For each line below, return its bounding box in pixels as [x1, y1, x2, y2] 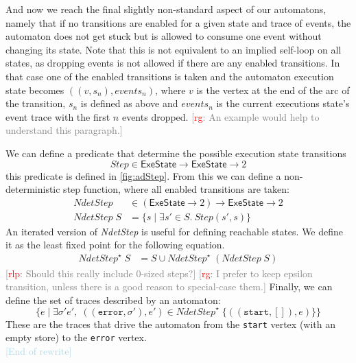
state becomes [5, 82, 64, 97]
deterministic [5, 182, 60, 196]
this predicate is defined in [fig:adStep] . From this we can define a [5, 168, 281, 183]
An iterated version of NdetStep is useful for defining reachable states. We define [5, 224, 344, 238]
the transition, [5, 96, 66, 110]
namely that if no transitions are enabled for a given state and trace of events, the [5, 15, 351, 30]
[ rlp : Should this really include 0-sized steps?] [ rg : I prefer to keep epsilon [5, 266, 313, 280]
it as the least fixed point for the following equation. [5, 237, 225, 252]
